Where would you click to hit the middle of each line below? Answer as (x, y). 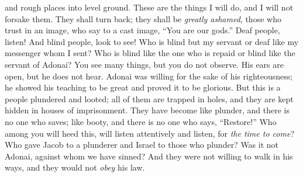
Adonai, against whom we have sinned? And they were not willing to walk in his (149, 156)
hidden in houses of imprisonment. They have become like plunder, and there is (147, 110)
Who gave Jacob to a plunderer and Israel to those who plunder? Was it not (142, 145)
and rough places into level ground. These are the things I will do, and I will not (149, 7)
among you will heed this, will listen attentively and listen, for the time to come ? (149, 133)
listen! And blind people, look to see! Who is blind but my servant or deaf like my (152, 41)
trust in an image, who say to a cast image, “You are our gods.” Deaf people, (142, 30)
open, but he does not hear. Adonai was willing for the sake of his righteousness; (149, 76)
